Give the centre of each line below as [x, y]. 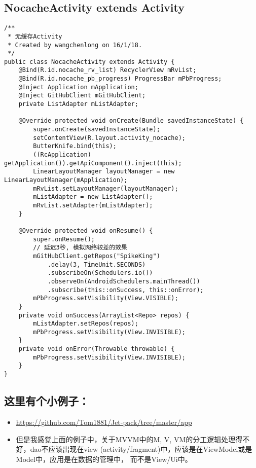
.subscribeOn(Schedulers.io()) [100, 273]
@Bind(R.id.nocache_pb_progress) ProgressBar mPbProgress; [120, 79]
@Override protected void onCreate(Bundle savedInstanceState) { [131, 121]
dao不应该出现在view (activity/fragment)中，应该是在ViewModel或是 [141, 449]
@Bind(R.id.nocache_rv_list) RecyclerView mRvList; [107, 70]
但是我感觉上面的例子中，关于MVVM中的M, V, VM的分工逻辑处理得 [129, 439]
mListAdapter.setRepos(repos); [86, 324]
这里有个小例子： [47, 401]
